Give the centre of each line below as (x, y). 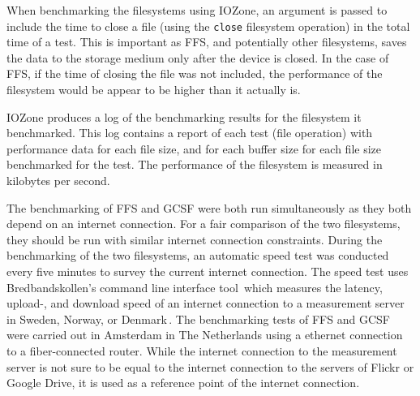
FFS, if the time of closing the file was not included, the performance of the (195, 73)
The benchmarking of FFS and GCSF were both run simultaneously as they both (209, 207)
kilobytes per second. (58, 180)
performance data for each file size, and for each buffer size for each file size (194, 148)
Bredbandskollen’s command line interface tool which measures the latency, (195, 287)
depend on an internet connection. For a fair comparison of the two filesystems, (204, 224)
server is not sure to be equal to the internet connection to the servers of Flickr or (210, 366)
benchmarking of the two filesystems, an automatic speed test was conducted (198, 255)
